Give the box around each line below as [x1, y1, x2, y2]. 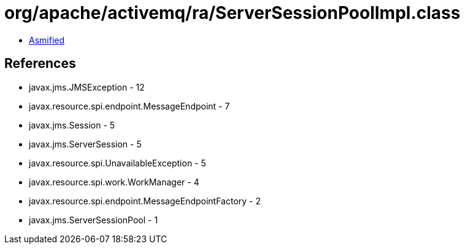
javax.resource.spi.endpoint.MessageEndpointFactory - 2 [29, 195, 261, 206]
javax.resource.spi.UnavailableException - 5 [29, 157, 206, 168]
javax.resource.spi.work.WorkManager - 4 [29, 176, 199, 187]
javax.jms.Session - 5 [29, 119, 115, 130]
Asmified [29, 34, 65, 45]
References [4, 56, 76, 72]
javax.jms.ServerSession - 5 [29, 138, 142, 149]
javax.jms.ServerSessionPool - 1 [29, 214, 158, 225]
